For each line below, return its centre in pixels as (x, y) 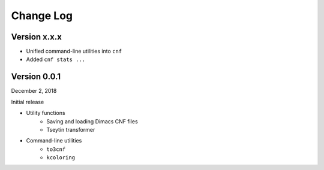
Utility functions (46, 113)
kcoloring (61, 158)
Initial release (28, 102)
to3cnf (56, 149)
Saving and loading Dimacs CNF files (92, 121)
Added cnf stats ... (56, 59)
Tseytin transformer (71, 129)
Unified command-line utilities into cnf (74, 51)
